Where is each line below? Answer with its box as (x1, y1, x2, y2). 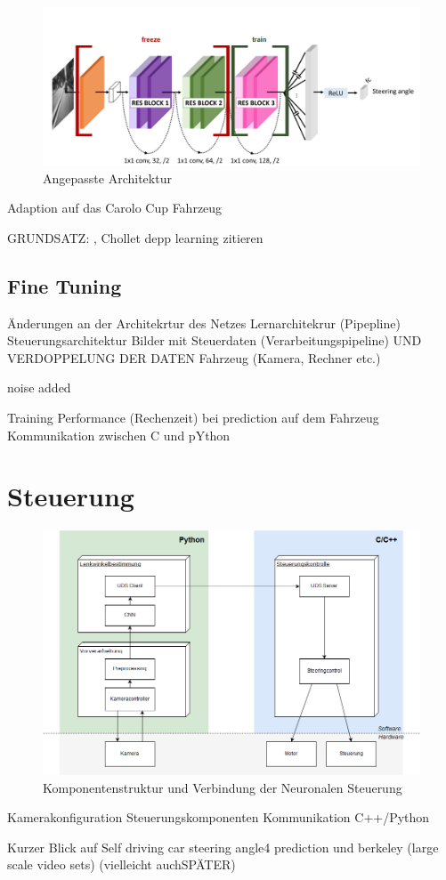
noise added (7, 378, 71, 397)
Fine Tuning (7, 271, 122, 299)
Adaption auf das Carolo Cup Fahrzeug (7, 198, 223, 217)
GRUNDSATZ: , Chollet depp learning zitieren (7, 228, 264, 246)
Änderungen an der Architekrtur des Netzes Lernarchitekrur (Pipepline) (7, 313, 401, 332)
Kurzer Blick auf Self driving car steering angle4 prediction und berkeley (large (7, 837, 439, 856)
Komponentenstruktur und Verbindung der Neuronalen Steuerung (43, 778, 402, 796)
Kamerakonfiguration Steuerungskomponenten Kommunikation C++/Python (7, 808, 430, 827)
